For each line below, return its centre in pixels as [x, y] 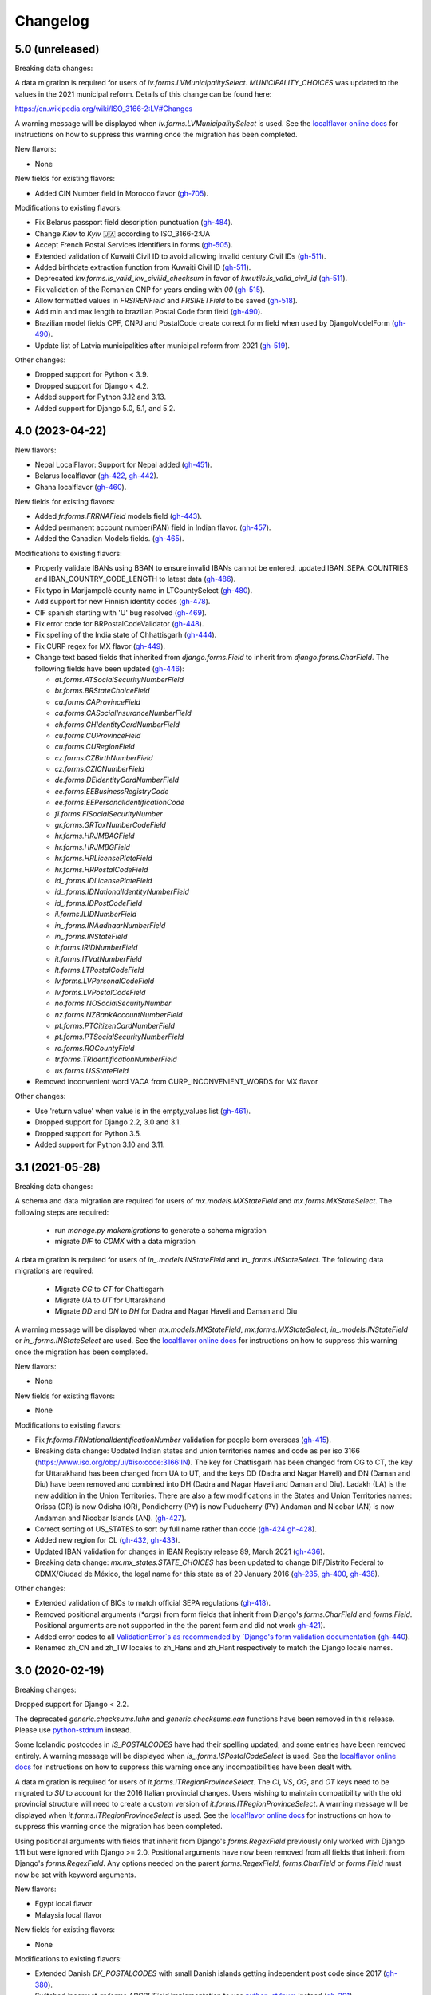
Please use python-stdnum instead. [73, 1730]
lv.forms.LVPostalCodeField [100, 992]
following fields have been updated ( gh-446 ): [110, 668]
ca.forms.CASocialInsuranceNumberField [123, 713]
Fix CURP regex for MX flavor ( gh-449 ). [100, 646]
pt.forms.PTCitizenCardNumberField [115, 1026]
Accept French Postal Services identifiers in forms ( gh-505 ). [134, 245]
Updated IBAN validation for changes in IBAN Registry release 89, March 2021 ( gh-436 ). [180, 1551]
